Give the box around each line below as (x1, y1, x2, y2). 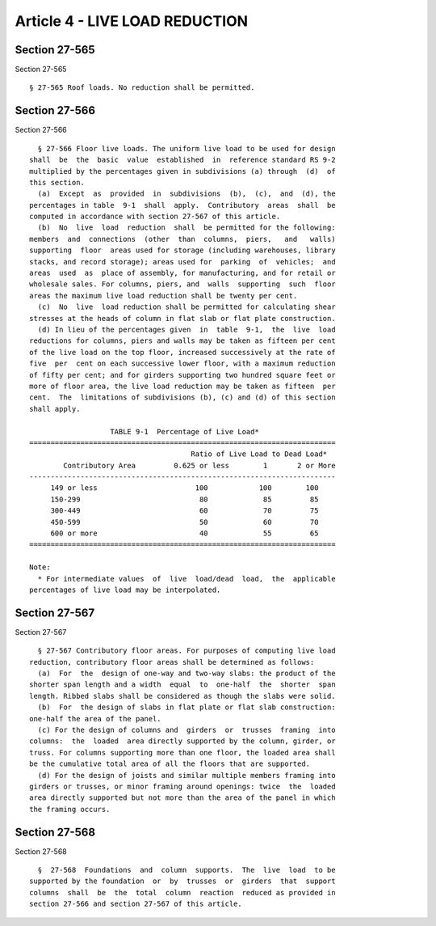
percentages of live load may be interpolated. (29, 585, 221, 594)
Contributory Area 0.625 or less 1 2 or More (63, 461, 336, 470)
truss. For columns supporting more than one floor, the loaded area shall (29, 748, 336, 757)
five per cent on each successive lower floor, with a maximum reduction (29, 359, 336, 368)
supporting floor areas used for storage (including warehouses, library (29, 246, 336, 255)
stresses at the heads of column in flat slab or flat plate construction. (29, 314, 336, 323)
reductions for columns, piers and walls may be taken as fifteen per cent (29, 336, 336, 345)
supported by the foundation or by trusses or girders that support (29, 877, 336, 886)
